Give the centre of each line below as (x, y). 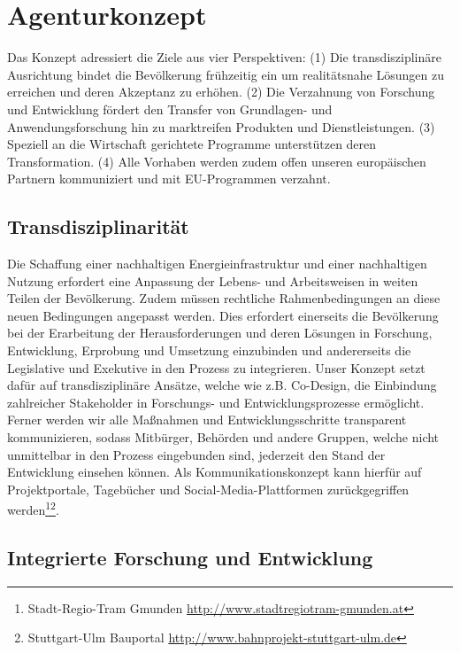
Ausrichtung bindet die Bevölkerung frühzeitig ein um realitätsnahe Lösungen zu (226, 74)
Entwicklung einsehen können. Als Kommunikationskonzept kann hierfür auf (215, 472)
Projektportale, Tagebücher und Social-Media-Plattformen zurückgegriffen (208, 489)
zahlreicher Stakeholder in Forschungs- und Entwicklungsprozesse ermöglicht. (216, 402)
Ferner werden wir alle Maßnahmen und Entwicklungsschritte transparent (207, 420)
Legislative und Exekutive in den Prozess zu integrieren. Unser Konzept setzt (216, 367)
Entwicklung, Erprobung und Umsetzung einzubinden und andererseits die (209, 350)
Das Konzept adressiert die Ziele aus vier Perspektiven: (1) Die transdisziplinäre (224, 57)
